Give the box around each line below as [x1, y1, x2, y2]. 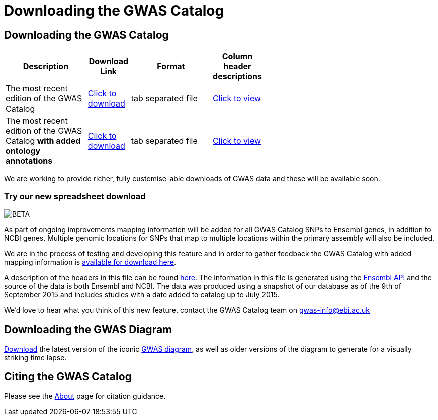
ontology [6, 146, 41, 156]
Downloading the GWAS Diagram [4, 323, 172, 336]
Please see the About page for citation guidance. [4, 391, 166, 400]
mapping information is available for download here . [4, 257, 177, 266]
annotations [6, 156, 53, 166]
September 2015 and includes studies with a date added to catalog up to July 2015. [4, 290, 280, 299]
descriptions [213, 71, 262, 82]
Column [222, 51, 253, 62]
